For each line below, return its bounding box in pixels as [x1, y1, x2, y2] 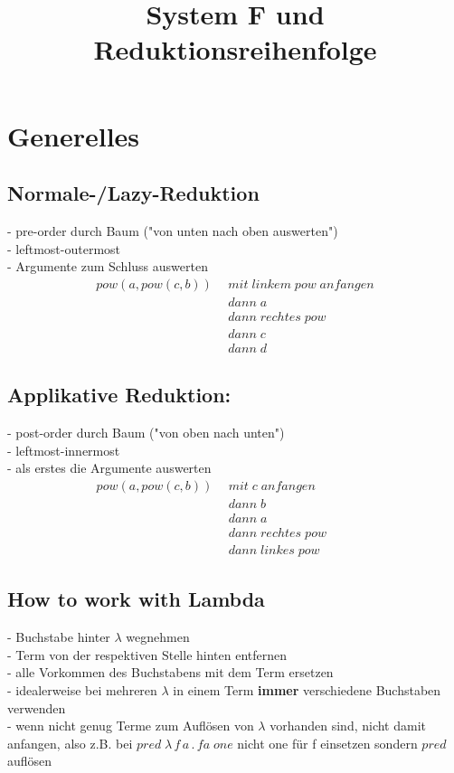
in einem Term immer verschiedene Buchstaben [173, 681, 441, 700]
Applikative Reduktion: [7, 381, 232, 409]
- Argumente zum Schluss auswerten [7, 257, 208, 276]
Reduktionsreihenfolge [93, 31, 377, 68]
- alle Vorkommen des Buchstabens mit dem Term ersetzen [7, 663, 334, 682]
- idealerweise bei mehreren [7, 681, 157, 700]
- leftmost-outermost [7, 239, 121, 258]
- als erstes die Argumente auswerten [7, 458, 212, 477]
